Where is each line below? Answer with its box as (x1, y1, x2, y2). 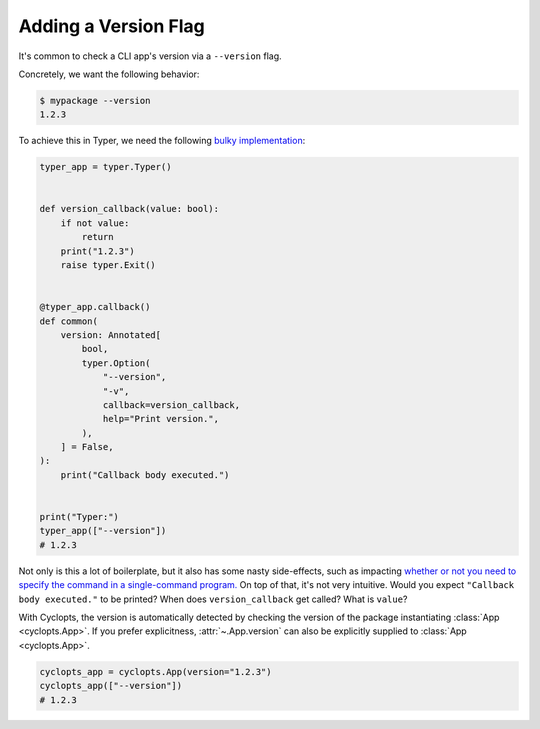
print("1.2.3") (60, 245, 135, 257)
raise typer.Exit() (60, 260, 157, 271)
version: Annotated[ (60, 329, 162, 340)
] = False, (60, 441, 114, 453)
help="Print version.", (102, 413, 220, 425)
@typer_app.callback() (39, 301, 151, 313)
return (81, 231, 114, 243)
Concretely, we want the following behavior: (18, 68, 200, 80)
